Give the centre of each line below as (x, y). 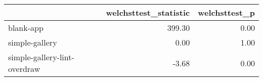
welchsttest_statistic (148, 12)
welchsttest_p (226, 12)
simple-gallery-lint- (41, 57)
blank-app (26, 28)
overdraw (24, 69)
